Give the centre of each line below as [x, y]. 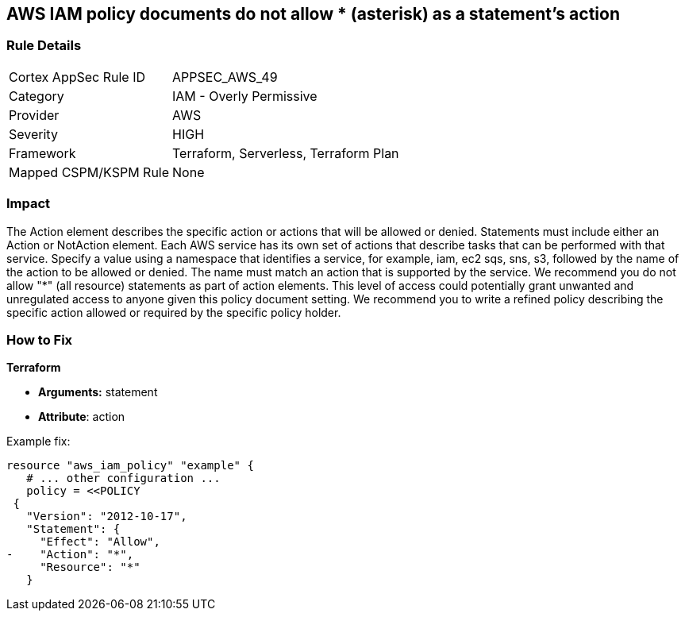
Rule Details [44, 46]
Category [37, 96]
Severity [33, 134]
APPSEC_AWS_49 [225, 77]
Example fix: [38, 442]
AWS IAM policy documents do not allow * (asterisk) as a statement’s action [313, 14]
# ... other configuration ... [123, 478]
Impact [29, 204]
